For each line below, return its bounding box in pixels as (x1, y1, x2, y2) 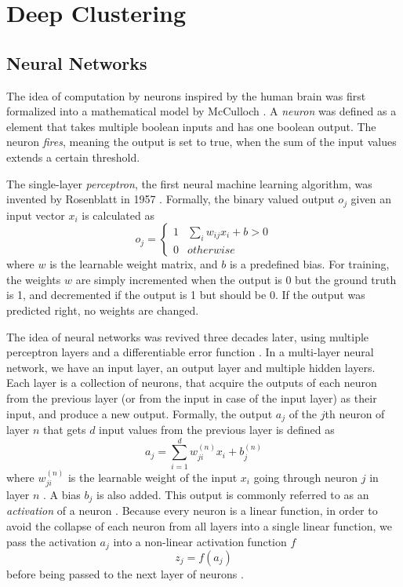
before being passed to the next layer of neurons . (6, 566, 244, 582)
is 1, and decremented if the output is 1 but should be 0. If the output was (6, 286, 365, 303)
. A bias (42, 486, 81, 502)
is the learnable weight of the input (67, 469, 238, 485)
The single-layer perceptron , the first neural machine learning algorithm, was (6, 175, 372, 191)
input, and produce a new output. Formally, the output (6, 405, 273, 421)
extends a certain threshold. (6, 148, 140, 165)
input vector (6, 206, 65, 223)
